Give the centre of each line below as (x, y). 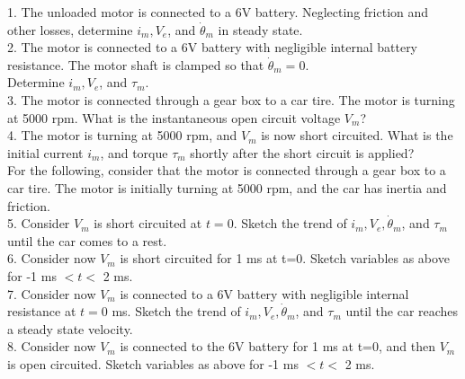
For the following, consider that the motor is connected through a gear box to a (227, 170)
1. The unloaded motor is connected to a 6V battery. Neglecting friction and (218, 12)
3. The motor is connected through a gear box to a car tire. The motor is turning (231, 99)
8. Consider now (52, 346)
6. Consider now (52, 258)
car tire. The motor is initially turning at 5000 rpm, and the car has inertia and (227, 187)
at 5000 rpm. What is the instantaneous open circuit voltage (174, 117)
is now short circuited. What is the (357, 135)
